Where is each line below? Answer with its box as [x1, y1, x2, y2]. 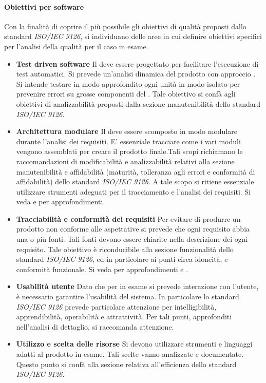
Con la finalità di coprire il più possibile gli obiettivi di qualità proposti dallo [4, 21, 246, 31]
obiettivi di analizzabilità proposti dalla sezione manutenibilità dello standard [16, 98, 261, 109]
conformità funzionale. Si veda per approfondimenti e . [16, 263, 188, 274]
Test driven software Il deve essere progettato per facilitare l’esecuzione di [16, 58, 259, 69]
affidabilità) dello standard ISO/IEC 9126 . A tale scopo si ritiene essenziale [16, 176, 254, 187]
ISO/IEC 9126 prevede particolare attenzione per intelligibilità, [16, 301, 217, 312]
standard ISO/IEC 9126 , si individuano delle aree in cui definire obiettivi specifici [4, 31, 262, 42]
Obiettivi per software [4, 1, 84, 12]
